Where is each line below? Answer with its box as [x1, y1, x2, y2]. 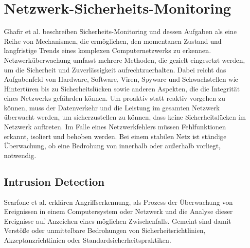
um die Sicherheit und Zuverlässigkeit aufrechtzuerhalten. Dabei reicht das [4, 64, 226, 74]
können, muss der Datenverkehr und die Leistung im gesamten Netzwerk [4, 102, 220, 112]
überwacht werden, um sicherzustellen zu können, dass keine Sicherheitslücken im [4, 112, 246, 122]
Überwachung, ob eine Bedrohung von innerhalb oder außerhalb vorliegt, [4, 141, 221, 151]
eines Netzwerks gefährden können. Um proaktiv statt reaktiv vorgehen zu [4, 93, 226, 103]
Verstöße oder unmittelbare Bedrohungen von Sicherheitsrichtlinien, [4, 225, 206, 235]
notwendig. [4, 150, 36, 160]
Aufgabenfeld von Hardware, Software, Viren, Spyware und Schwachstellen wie [4, 74, 238, 84]
